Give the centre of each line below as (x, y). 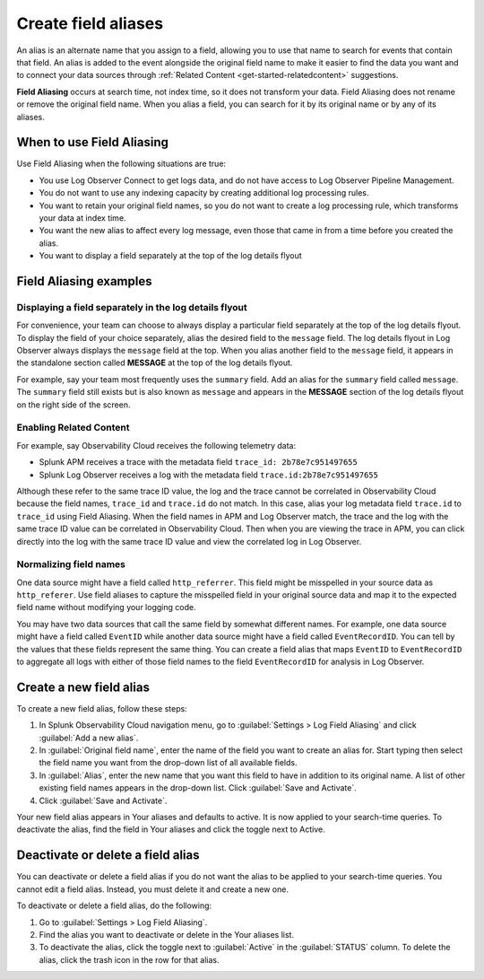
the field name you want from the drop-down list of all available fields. (168, 763)
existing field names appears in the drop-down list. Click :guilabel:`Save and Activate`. (198, 788)
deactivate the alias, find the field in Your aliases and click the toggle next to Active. (171, 829)
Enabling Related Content (73, 428)
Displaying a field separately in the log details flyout (132, 307)
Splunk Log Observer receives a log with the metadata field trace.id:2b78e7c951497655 (208, 475)
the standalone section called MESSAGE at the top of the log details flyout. (155, 363)
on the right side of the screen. (73, 405)
